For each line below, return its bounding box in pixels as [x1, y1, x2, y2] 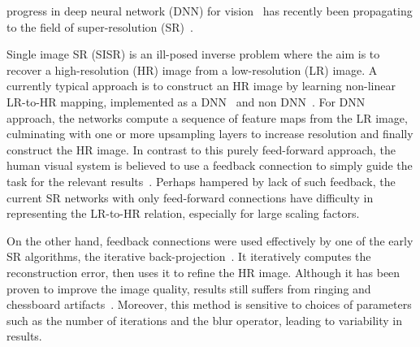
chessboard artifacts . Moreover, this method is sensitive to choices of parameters [6, 296, 412, 313]
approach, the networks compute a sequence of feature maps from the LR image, [6, 109, 408, 126]
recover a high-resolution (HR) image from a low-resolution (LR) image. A [6, 61, 378, 78]
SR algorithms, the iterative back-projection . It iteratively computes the [6, 248, 371, 265]
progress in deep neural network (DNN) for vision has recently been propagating [6, 2, 413, 19]
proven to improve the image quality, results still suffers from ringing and [6, 280, 371, 297]
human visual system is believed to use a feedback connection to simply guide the [6, 157, 413, 174]
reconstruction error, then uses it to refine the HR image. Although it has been [6, 263, 401, 280]
